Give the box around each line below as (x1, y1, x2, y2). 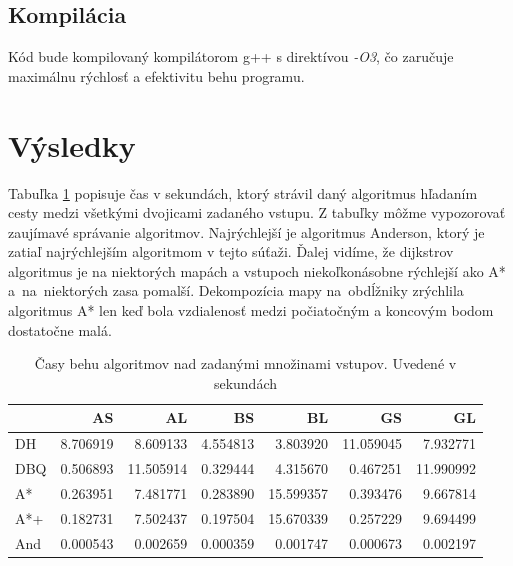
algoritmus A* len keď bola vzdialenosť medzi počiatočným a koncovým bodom (8, 300, 494, 321)
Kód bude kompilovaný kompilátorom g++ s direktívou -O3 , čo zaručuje (8, 46, 454, 67)
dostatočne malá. (8, 319, 112, 340)
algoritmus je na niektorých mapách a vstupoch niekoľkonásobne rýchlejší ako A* (8, 260, 506, 281)
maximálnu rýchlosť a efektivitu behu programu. (8, 65, 305, 86)
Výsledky (8, 124, 136, 165)
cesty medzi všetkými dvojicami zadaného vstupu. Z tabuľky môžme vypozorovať (8, 202, 506, 223)
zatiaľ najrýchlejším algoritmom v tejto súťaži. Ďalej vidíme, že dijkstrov (8, 241, 454, 262)
